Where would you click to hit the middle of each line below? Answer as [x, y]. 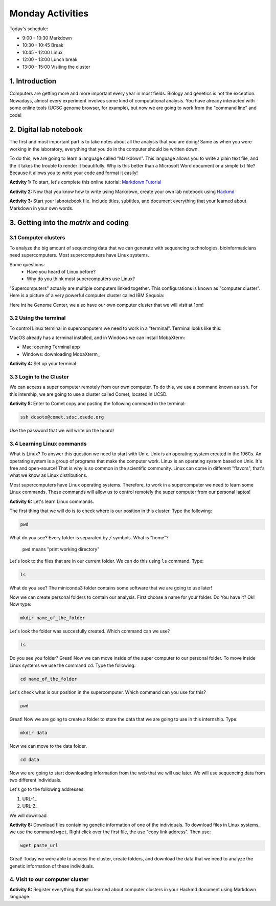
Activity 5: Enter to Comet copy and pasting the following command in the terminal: [98, 404]
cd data [30, 760]
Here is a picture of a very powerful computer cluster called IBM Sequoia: [87, 296]
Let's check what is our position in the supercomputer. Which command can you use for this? [108, 692]
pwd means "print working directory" [61, 549]
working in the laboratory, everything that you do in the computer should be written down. [104, 149]
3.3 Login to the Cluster [39, 376]
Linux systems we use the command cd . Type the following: [73, 665]
